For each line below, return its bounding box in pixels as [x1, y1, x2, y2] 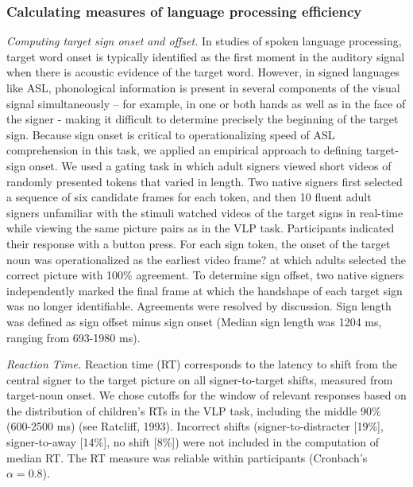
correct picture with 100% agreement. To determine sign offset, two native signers [6, 267, 404, 283]
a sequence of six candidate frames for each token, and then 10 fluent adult [6, 189, 372, 205]
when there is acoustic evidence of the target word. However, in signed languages [6, 64, 400, 80]
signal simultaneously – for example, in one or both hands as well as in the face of [6, 95, 406, 111]
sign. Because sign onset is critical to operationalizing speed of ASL [6, 126, 335, 142]
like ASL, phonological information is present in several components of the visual [6, 80, 400, 95]
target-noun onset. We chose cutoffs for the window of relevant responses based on [6, 387, 407, 403]
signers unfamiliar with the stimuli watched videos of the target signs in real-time [6, 204, 403, 220]
